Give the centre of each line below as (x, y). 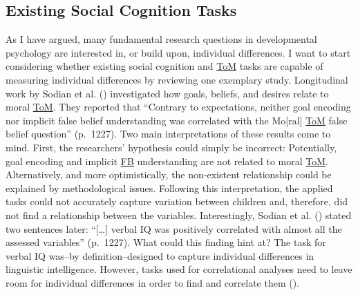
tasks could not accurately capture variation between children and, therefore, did (177, 201)
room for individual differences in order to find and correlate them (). (153, 282)
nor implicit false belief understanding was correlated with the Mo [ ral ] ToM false (177, 120)
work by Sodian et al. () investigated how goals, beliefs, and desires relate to (167, 93)
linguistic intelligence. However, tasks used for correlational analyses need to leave (179, 269)
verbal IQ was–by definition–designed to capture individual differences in (160, 255)
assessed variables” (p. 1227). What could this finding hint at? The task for (166, 242)
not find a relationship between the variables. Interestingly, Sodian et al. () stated (179, 215)
